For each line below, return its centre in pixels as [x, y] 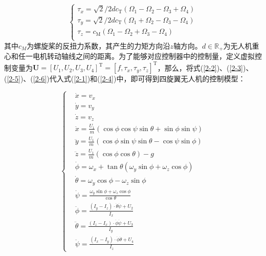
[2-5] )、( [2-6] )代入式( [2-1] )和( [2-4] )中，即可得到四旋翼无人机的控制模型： [126, 79]
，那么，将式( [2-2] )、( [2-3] [200, 67]
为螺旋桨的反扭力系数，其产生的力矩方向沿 [98, 45]
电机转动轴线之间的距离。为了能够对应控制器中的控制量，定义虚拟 [143, 56]
